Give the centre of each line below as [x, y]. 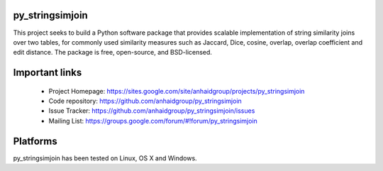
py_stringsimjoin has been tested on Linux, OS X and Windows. [105, 158]
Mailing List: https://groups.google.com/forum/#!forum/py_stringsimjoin [153, 121]
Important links [48, 73]
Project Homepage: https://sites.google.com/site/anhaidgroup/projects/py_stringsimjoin [177, 91]
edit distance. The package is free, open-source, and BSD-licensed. [113, 53]
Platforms [35, 141]
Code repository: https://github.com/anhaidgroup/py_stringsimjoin [145, 101]
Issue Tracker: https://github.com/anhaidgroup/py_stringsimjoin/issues [152, 111]
